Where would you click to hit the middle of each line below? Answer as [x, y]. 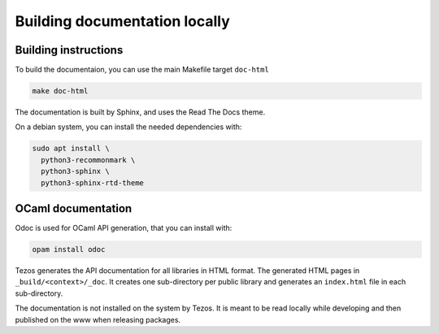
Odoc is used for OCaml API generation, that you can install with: [124, 228]
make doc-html [60, 91]
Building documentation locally [123, 21]
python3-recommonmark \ [88, 160]
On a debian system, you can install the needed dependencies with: [128, 127]
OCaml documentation [74, 208]
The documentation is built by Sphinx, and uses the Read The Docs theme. [140, 112]
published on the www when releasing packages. [98, 319]
